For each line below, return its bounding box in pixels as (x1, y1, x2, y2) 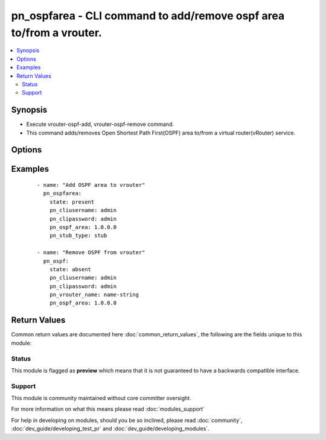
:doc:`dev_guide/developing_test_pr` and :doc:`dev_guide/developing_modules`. (11, 425, 209, 432)
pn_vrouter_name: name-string (49, 291, 139, 298)
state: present (49, 198, 95, 205)
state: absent (49, 266, 92, 272)
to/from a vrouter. (11, 26, 102, 39)
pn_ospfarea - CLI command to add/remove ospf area (11, 9, 285, 22)
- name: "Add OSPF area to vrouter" (37, 181, 145, 189)
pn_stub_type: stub (49, 232, 107, 239)
